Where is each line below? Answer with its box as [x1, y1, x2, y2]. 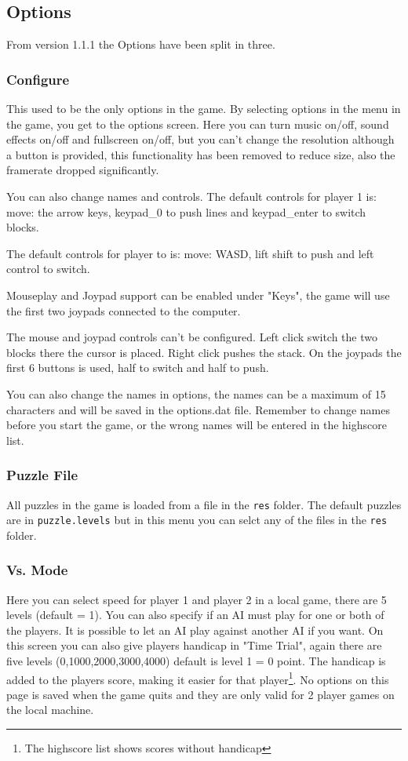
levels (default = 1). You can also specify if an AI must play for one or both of [6, 606, 384, 623]
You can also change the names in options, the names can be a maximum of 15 [6, 385, 386, 402]
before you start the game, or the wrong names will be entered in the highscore [6, 417, 387, 433]
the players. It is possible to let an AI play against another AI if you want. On [6, 621, 384, 638]
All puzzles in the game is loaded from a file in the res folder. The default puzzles [6, 496, 402, 512]
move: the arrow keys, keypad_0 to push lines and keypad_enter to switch [6, 203, 366, 220]
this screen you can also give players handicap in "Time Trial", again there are [6, 637, 382, 654]
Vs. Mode [6, 560, 68, 580]
